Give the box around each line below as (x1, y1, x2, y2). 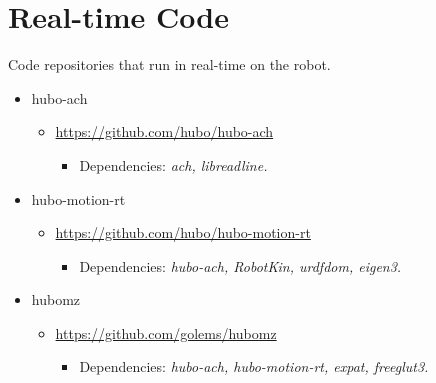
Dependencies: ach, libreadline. (79, 154, 268, 175)
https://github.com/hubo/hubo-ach (55, 121, 274, 142)
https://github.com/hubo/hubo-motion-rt (55, 222, 311, 243)
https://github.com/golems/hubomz (55, 322, 277, 343)
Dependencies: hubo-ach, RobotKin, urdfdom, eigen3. (79, 255, 402, 276)
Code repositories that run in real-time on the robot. (8, 54, 331, 75)
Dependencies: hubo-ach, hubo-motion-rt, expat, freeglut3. (79, 356, 429, 377)
